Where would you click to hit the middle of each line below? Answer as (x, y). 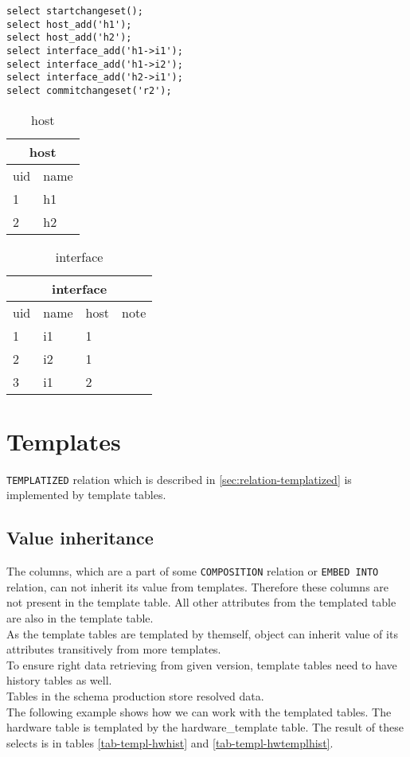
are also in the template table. (80, 618)
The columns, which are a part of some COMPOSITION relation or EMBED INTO (193, 571)
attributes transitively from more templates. (114, 649)
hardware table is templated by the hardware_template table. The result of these (205, 727)
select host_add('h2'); (69, 38)
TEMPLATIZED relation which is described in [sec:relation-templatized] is (179, 479)
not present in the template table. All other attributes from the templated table (201, 602)
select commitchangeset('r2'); (89, 90)
